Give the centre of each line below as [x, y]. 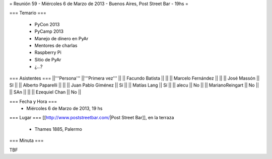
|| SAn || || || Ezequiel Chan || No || [45, 92]
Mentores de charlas [56, 45]
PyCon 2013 [47, 24]
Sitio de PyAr [48, 59]
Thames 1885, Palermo [58, 129]
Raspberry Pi [48, 52]
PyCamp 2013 [49, 31]
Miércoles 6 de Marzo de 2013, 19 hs [64, 109]
